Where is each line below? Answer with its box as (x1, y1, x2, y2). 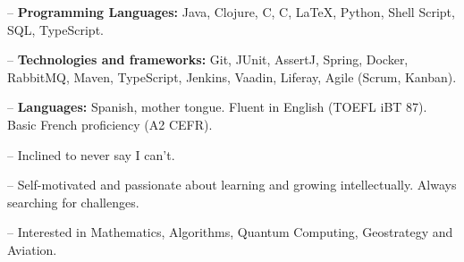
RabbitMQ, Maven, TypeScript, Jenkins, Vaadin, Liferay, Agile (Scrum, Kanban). (7, 67, 457, 86)
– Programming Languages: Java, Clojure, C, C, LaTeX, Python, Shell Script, (7, 3, 455, 21)
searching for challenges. (7, 192, 139, 211)
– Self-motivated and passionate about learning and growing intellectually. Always (7, 175, 457, 194)
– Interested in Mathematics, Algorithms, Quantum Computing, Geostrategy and (7, 223, 453, 241)
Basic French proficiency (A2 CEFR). (7, 114, 213, 133)
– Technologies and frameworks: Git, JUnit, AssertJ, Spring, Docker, (7, 50, 409, 69)
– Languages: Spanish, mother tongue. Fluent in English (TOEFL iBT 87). (7, 97, 427, 116)
